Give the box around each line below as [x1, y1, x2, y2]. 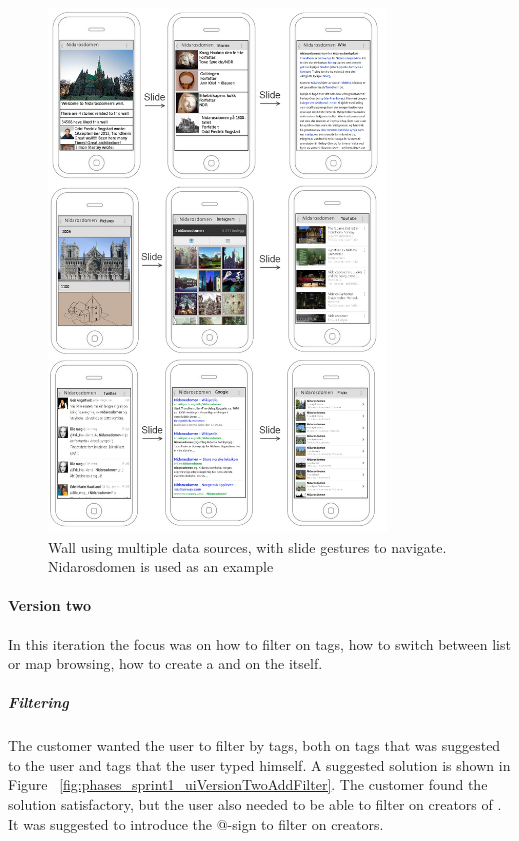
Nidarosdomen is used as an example [48, 556, 274, 577]
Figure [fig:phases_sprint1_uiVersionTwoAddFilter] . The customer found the [8, 774, 488, 795]
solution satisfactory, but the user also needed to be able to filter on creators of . [8, 794, 502, 815]
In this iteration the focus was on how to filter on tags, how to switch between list [8, 633, 511, 654]
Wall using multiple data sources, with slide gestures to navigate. [48, 536, 447, 557]
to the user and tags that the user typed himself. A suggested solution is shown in [8, 754, 511, 775]
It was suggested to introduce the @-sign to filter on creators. [8, 813, 384, 834]
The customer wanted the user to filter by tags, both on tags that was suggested [8, 735, 501, 756]
